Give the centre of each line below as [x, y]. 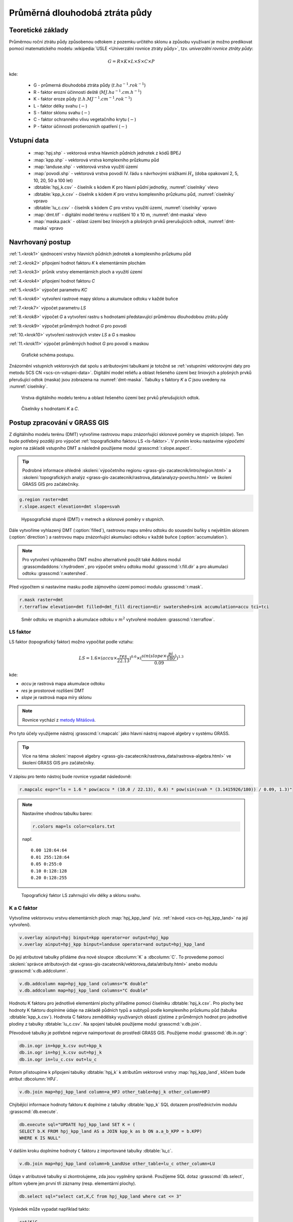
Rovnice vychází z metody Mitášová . [59, 720]
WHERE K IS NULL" [40, 1138]
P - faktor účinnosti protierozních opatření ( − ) [80, 126]
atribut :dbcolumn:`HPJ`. [33, 1079]
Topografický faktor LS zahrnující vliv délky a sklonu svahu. [81, 895]
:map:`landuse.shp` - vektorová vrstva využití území [85, 167]
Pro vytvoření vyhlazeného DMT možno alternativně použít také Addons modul [101, 560]
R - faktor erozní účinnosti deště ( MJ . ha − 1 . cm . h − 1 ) [87, 92]
